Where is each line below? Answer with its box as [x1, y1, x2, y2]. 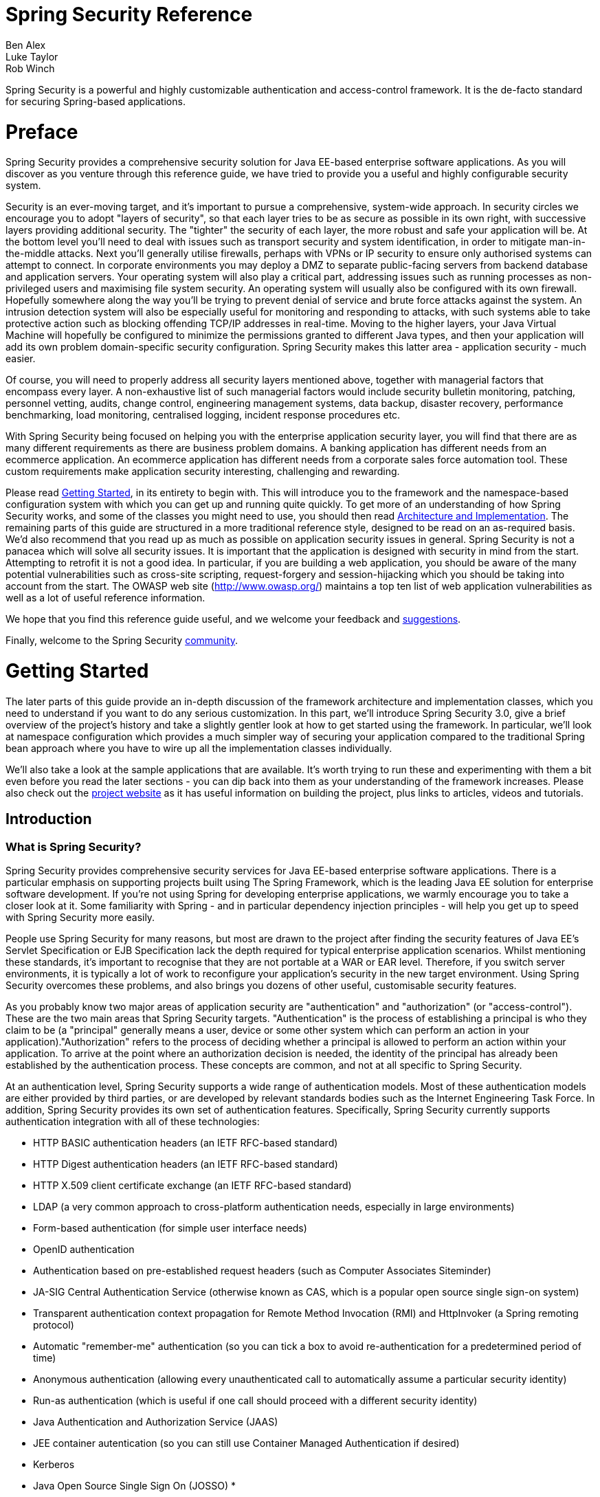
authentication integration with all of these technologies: [5, 1115, 260, 1127]
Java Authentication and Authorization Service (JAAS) [33, 1415, 278, 1428]
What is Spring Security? [5, 839, 142, 854]
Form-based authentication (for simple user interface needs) [33, 1221, 307, 1234]
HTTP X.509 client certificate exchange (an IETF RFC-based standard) [33, 1179, 352, 1191]
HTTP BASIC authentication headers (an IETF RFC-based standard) [33, 1136, 338, 1149]
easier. [5, 353, 36, 365]
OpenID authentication [33, 1243, 135, 1255]
